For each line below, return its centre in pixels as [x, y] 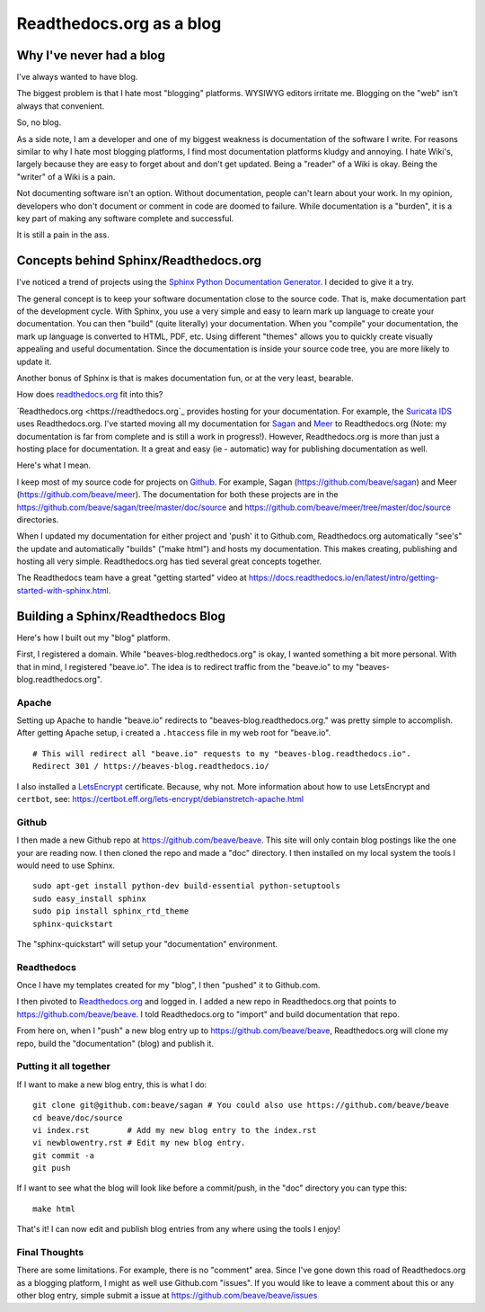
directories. [38, 519]
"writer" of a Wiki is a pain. [66, 176]
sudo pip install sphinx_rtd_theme [111, 911]
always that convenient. [61, 106]
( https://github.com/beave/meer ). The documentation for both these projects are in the [177, 495]
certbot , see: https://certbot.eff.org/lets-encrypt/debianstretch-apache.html [160, 799]
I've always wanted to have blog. [77, 77]
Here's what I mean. [54, 465]
